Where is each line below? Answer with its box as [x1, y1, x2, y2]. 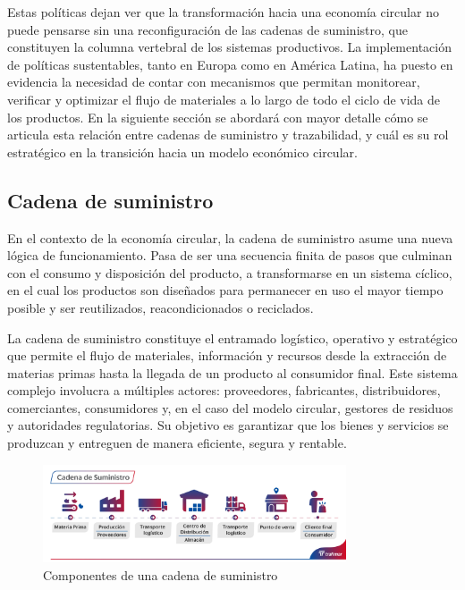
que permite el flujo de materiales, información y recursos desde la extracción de [7, 346, 447, 365]
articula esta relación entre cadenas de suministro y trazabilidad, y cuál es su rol [7, 125, 449, 144]
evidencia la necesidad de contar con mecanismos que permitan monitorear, [7, 72, 420, 91]
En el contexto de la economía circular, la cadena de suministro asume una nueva [7, 228, 453, 247]
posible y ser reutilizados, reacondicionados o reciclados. [7, 298, 314, 316]
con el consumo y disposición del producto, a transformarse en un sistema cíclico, [7, 263, 452, 282]
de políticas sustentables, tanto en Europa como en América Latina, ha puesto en [7, 55, 453, 73]
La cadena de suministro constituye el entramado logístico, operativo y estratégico [7, 328, 458, 347]
